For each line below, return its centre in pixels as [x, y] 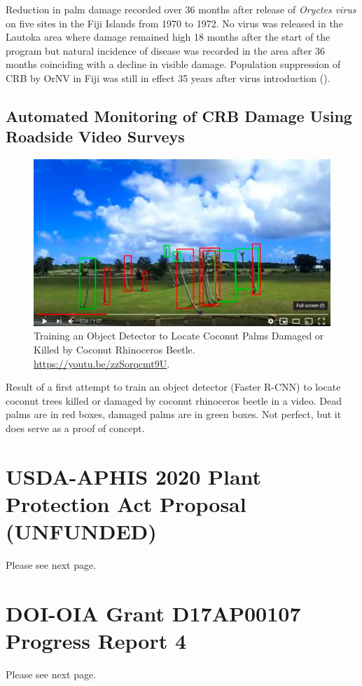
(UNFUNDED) [81, 531]
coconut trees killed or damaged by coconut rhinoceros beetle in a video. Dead [174, 400]
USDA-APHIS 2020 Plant [134, 476]
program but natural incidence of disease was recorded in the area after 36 [165, 50]
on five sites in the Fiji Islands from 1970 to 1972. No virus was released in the [174, 23]
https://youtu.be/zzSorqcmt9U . [102, 363]
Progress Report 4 [96, 641]
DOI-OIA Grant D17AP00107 [153, 613]
